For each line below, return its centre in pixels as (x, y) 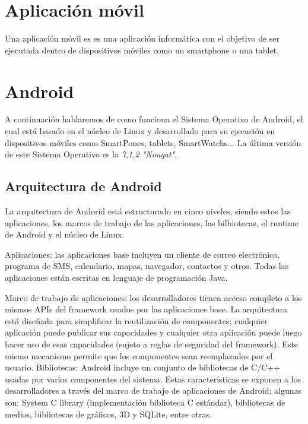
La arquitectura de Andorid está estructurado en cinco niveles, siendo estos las (148, 211)
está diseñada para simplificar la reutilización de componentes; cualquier (136, 320)
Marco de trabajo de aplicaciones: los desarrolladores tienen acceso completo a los (153, 297)
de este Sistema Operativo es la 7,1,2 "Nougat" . (91, 154)
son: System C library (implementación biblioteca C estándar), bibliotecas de (145, 402)
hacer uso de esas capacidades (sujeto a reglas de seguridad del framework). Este (152, 344)
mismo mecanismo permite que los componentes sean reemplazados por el (139, 355)
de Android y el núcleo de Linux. (65, 234)
